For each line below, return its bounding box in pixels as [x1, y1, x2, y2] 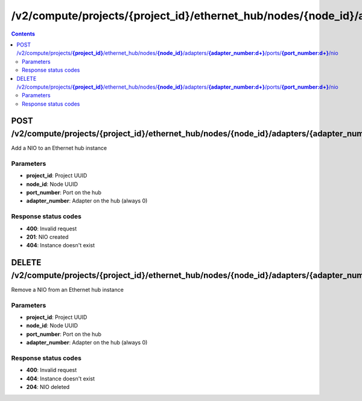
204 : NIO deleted [26, 384, 70, 391]
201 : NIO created [26, 233, 69, 241]
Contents [11, 30, 36, 37]
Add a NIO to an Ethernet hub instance [11, 145, 107, 152]
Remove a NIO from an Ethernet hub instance [11, 286, 124, 293]
